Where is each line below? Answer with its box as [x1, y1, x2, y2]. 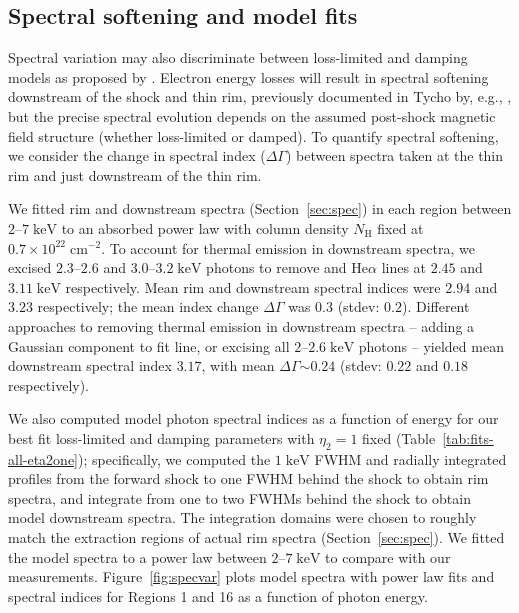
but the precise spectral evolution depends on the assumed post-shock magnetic [8, 105, 496, 126]
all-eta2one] [8, 448, 78, 469]
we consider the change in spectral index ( [8, 145, 266, 166]
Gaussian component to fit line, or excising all [8, 335, 290, 356]
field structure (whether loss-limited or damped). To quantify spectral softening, [8, 125, 499, 146]
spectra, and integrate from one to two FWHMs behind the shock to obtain [8, 487, 471, 508]
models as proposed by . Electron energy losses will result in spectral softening [8, 66, 489, 87]
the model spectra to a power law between [8, 546, 267, 567]
